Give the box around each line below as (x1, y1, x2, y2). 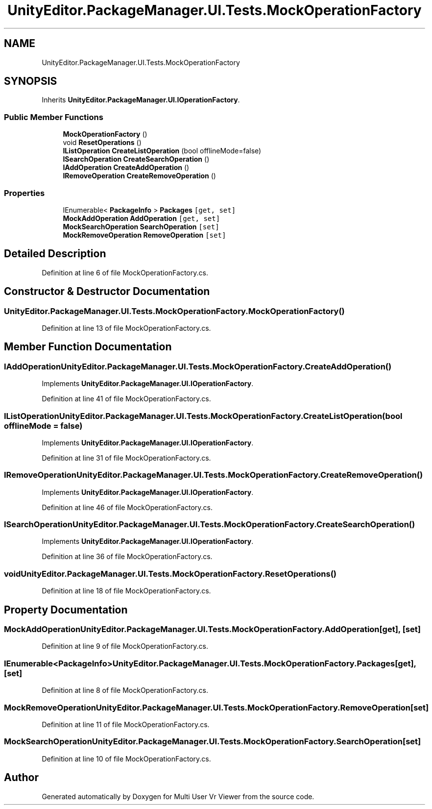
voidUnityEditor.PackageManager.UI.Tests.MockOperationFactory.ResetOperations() (4, 568, 336, 579)
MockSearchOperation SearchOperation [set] (63, 222, 219, 231)
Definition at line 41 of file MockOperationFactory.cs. (42, 394, 211, 403)
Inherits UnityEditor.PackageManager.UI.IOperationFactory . (42, 96, 240, 104)
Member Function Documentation (4, 341, 172, 353)
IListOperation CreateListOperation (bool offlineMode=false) (63, 147, 262, 155)
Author (4, 771, 39, 784)
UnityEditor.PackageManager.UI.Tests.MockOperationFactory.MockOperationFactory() (4, 306, 345, 316)
